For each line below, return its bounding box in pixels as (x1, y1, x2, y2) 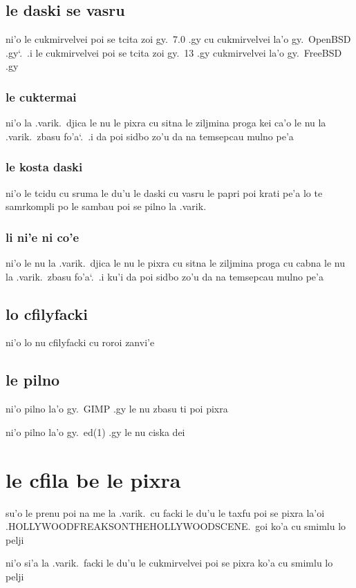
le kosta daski (6, 158, 83, 176)
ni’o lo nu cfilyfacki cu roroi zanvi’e (6, 335, 155, 350)
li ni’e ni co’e (6, 228, 79, 245)
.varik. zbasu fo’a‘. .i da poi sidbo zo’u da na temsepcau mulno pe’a (6, 129, 294, 143)
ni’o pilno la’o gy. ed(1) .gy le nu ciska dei (6, 424, 185, 439)
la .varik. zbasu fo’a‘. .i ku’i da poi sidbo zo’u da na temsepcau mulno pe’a (6, 269, 324, 283)
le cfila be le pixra (6, 465, 181, 493)
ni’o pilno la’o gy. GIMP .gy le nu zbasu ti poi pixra (6, 401, 228, 416)
